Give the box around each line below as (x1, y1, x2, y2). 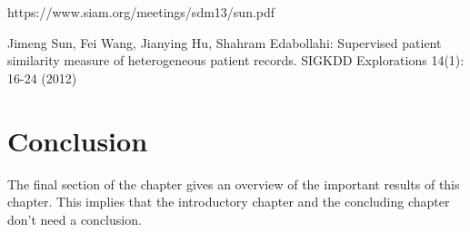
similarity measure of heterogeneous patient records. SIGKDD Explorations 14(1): (7, 51, 465, 70)
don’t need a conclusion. (7, 209, 142, 228)
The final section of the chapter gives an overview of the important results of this (7, 174, 460, 193)
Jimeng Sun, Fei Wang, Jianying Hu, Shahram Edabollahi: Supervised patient (7, 33, 442, 52)
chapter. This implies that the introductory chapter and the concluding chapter (7, 192, 450, 211)
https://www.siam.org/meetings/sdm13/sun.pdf (7, 3, 275, 21)
